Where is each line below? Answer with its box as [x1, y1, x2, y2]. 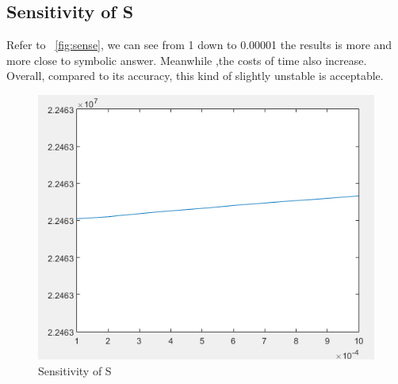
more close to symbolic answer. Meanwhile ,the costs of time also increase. [6, 51, 367, 68]
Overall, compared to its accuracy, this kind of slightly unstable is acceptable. [6, 67, 384, 84]
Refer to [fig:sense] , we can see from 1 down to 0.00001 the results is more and [6, 36, 392, 53]
